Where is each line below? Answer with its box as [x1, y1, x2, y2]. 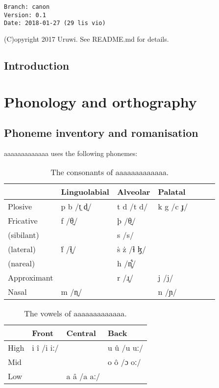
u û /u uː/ [108, 341, 144, 353]
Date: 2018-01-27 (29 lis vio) [4, 20, 106, 27]
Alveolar [117, 185, 150, 197]
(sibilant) [8, 229, 39, 240]
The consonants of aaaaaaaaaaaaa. [50, 166, 169, 178]
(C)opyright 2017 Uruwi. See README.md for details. [4, 33, 169, 44]
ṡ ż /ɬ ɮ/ [117, 243, 146, 255]
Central [66, 327, 96, 338]
